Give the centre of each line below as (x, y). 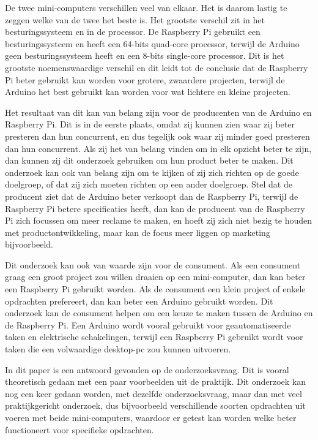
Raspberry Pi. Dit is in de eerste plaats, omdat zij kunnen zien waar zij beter (150, 124)
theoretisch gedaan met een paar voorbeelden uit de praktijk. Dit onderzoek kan (156, 381)
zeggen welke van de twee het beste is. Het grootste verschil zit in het (135, 19)
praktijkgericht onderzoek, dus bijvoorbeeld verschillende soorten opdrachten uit (155, 405)
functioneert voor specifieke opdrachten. (79, 429)
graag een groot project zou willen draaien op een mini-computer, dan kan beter (155, 277)
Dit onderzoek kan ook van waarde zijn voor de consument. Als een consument (153, 264)
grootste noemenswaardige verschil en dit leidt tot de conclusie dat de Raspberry (157, 67)
